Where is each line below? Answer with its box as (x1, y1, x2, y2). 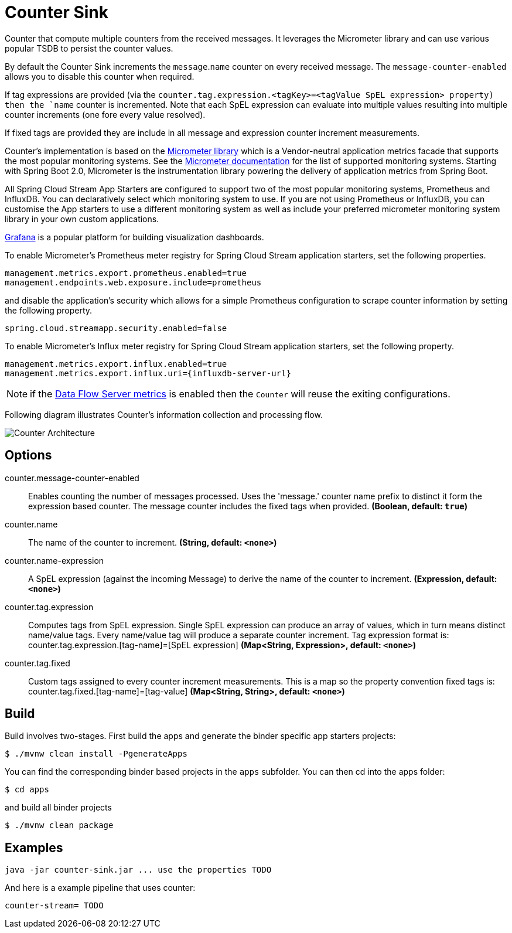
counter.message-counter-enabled (5, 472, 139, 483)
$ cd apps (5, 785, 49, 795)
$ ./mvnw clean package (5, 820, 114, 830)
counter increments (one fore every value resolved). (5, 109, 206, 120)
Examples (5, 840, 63, 855)
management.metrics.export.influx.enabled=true (5, 359, 227, 369)
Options (5, 448, 52, 463)
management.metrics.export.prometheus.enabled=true (5, 268, 247, 278)
